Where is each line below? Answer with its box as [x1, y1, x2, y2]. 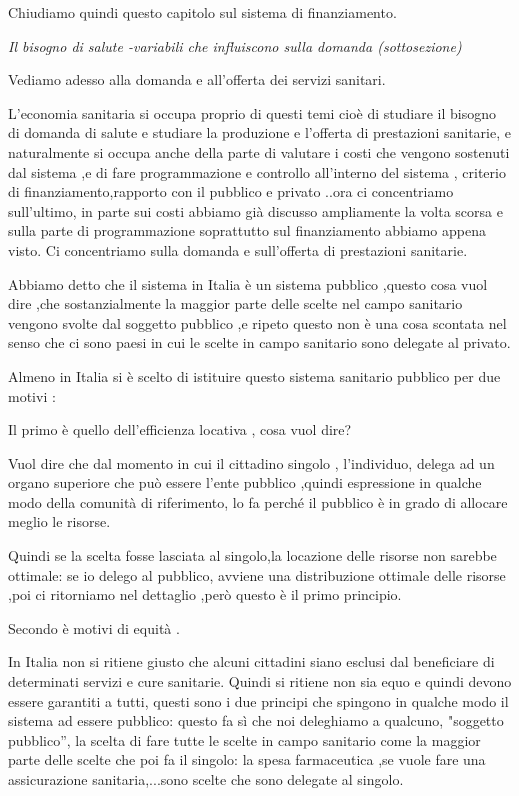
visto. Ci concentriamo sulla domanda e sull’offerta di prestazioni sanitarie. [8, 239, 468, 260]
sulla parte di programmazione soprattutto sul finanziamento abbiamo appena [8, 220, 486, 241]
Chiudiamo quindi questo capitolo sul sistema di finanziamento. [8, 2, 397, 22]
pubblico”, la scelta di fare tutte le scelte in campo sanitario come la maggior [8, 729, 481, 750]
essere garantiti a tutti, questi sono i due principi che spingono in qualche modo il [8, 690, 509, 711]
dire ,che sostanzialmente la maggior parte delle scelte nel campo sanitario [8, 293, 463, 314]
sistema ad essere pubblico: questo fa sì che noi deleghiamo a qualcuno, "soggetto [8, 710, 504, 731]
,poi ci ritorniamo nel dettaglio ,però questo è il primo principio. [8, 584, 402, 605]
